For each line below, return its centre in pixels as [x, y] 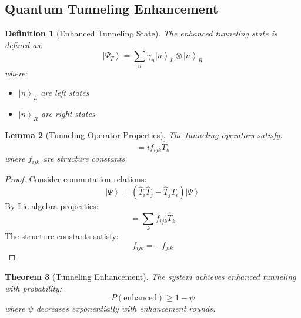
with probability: [34, 288]
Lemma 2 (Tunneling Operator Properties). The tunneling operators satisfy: [144, 134]
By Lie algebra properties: [52, 206]
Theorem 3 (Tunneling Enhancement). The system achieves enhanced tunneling [150, 277]
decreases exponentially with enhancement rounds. [126, 308]
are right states [68, 114]
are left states [65, 93]
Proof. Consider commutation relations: [76, 178]
